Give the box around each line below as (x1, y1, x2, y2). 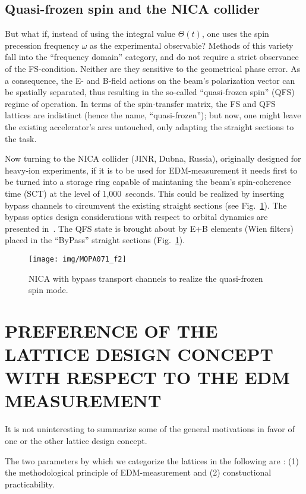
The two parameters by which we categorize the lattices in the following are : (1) (5, 454, 299, 467)
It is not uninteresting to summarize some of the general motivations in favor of (5, 423, 295, 435)
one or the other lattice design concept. (5, 435, 147, 447)
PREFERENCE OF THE (5, 318, 218, 342)
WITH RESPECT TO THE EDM (5, 365, 290, 389)
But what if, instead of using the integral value (5, 27, 176, 40)
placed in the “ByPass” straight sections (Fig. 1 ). (5, 234, 185, 246)
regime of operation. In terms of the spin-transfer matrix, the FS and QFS (5, 97, 276, 109)
